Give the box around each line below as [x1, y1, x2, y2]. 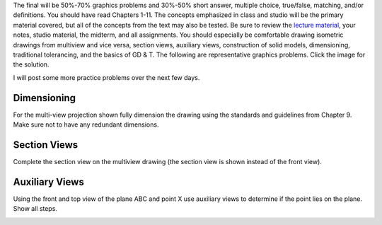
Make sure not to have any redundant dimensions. [13, 120, 159, 129]
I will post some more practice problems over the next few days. [13, 73, 200, 81]
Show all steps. [13, 204, 58, 213]
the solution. [13, 60, 50, 69]
